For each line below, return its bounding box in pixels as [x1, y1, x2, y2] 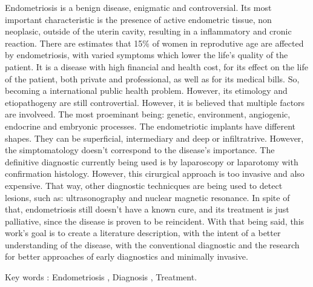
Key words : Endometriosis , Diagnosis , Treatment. [5, 271, 197, 283]
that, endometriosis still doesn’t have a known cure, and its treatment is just [5, 203, 289, 216]
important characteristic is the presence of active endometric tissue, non [5, 13, 272, 25]
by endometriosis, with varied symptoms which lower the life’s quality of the [5, 48, 288, 61]
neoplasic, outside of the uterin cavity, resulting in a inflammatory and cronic [5, 25, 292, 38]
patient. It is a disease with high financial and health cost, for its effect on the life [5, 60, 308, 73]
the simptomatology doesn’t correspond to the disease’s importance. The [5, 143, 275, 156]
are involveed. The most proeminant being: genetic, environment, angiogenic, [5, 108, 291, 120]
